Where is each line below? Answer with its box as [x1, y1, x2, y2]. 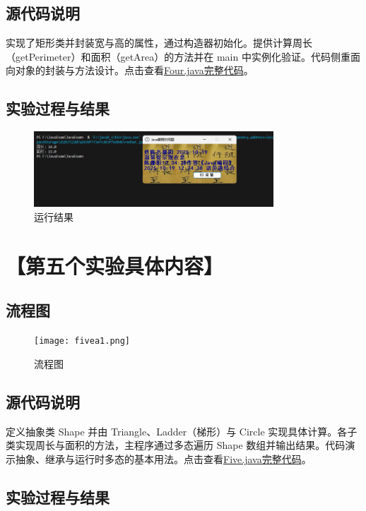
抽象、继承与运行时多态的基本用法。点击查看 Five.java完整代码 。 [15, 451, 312, 466]
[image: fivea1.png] [34, 336, 131, 347]
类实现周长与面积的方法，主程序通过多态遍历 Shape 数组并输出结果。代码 [6, 438, 346, 452]
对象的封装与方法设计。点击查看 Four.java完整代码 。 [15, 63, 254, 78]
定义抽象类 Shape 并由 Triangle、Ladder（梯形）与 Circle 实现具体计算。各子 [6, 423, 358, 438]
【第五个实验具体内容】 [6, 251, 224, 279]
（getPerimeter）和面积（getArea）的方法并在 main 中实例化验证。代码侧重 [6, 49, 350, 64]
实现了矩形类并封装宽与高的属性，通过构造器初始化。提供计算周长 [6, 35, 312, 50]
